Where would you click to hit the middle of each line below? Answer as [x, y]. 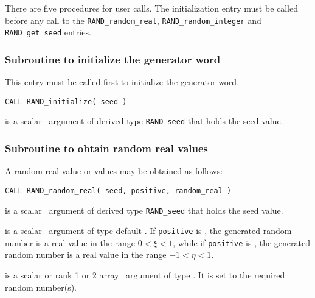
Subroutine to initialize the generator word [113, 59]
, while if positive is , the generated [241, 242]
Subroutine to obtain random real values [106, 148]
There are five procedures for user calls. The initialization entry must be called [152, 8]
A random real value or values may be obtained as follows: [114, 171]
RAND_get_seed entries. [48, 32]
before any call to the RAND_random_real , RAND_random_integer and [133, 20]
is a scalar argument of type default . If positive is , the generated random [148, 231]
